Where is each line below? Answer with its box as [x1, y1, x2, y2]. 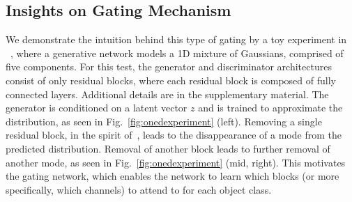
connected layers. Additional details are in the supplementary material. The [6, 86, 329, 101]
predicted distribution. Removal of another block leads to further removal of [6, 141, 330, 155]
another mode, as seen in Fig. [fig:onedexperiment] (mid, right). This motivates [6, 155, 346, 169]
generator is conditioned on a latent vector [6, 100, 188, 115]
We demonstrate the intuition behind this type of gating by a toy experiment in [6, 32, 347, 47]
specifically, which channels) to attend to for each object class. [6, 182, 272, 196]
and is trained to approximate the [198, 100, 343, 115]
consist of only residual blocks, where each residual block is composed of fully [6, 72, 336, 87]
